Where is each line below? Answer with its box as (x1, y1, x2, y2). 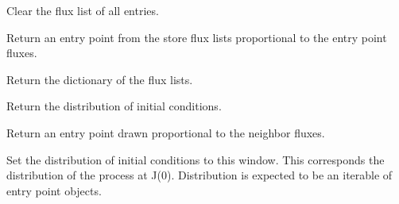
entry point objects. (6, 182, 102, 198)
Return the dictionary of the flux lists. (6, 71, 193, 87)
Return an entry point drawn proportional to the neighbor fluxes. (6, 124, 325, 140)
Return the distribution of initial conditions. (6, 98, 222, 114)
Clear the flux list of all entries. (6, 2, 159, 18)
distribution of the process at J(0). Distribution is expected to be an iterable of (6, 167, 393, 183)
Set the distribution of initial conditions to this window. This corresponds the (6, 151, 385, 167)
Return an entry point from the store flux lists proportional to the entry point (6, 29, 387, 45)
